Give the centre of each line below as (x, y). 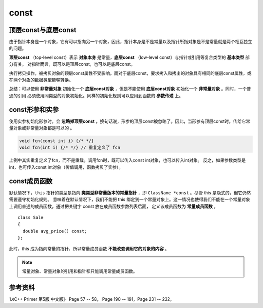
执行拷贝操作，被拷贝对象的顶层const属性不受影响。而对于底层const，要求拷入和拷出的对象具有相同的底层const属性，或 (130, 73)
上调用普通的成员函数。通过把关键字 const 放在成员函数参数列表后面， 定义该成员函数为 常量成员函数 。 (114, 206)
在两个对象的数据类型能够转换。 (41, 80)
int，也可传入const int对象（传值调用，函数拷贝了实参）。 (66, 167)
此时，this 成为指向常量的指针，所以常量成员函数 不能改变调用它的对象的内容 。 (89, 249)
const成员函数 (31, 181)
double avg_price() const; (55, 231)
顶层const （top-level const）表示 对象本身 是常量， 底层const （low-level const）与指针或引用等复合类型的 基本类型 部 (129, 57)
